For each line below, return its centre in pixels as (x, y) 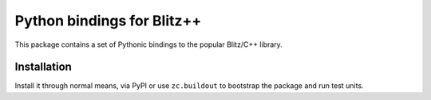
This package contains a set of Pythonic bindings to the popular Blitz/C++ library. (148, 44)
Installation (43, 67)
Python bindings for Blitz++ (108, 21)
